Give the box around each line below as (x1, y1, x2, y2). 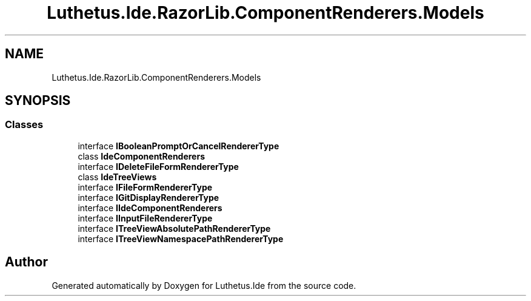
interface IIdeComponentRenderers (78, 202, 222, 213)
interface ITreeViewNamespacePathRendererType (78, 233, 284, 244)
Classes (5, 118, 44, 131)
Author (5, 254, 48, 270)
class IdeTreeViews (78, 171, 157, 182)
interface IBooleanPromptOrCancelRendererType (78, 140, 279, 151)
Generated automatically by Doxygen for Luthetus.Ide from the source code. (52, 280, 356, 291)
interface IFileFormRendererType (78, 181, 213, 192)
